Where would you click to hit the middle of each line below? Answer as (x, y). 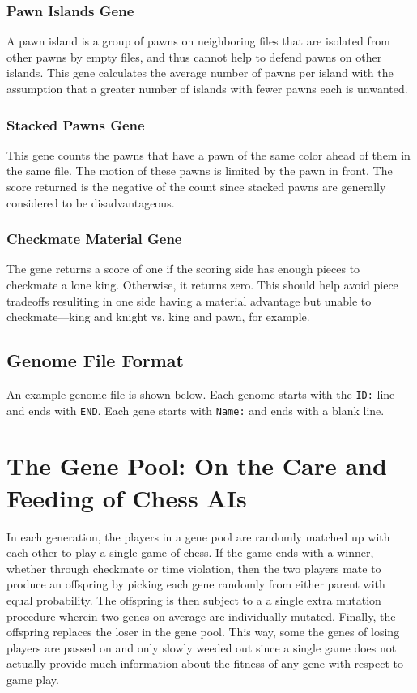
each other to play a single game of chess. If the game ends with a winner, (190, 552)
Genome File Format (95, 360)
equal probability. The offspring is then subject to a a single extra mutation (194, 599)
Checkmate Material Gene (94, 239)
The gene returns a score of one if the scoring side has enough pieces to (183, 269)
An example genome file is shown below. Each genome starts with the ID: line (201, 394)
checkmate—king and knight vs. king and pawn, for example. (158, 317)
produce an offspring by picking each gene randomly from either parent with (196, 584)
